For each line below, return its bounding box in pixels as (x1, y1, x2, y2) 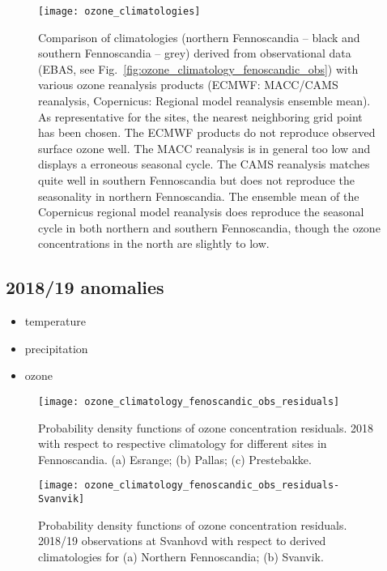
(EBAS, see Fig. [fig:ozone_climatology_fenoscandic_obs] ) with (38, 60, 359, 77)
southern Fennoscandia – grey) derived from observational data (38, 45, 351, 62)
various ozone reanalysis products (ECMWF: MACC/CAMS (38, 76, 338, 93)
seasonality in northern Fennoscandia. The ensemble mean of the (38, 187, 359, 204)
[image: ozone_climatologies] (38, 6, 201, 17)
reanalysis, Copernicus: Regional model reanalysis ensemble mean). (38, 92, 371, 109)
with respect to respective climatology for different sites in (38, 435, 327, 452)
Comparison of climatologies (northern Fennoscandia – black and (38, 28, 360, 45)
